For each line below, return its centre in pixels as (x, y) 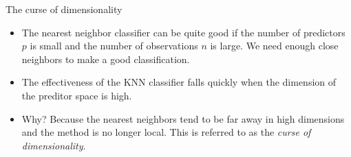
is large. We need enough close (274, 46)
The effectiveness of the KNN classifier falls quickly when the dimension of (179, 82)
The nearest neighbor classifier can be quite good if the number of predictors (183, 32)
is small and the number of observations (114, 46)
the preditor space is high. (77, 95)
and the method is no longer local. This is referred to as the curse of (166, 132)
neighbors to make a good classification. (106, 59)
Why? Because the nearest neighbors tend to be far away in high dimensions (183, 118)
